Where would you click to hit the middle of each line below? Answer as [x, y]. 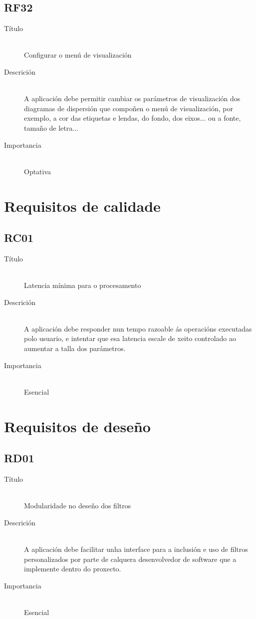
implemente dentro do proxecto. [73, 569]
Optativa [38, 171]
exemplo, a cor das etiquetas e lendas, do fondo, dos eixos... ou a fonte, [132, 118]
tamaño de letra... [51, 127]
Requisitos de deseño [77, 426]
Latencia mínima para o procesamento [83, 285]
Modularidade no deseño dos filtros [78, 506]
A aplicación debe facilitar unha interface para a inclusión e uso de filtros [136, 549]
